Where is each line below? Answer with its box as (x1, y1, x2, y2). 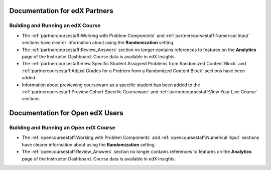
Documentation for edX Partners (9, 7, 114, 15)
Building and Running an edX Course (9, 22, 101, 29)
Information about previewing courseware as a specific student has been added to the (22, 82, 200, 88)
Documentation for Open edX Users (9, 109, 123, 117)
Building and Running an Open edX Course (9, 124, 115, 131)
